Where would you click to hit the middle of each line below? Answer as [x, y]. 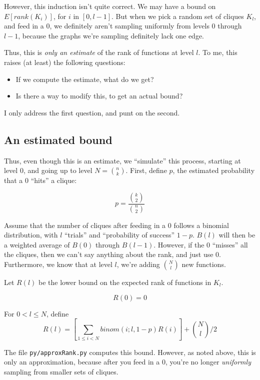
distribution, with [31, 235]
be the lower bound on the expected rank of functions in [125, 282]
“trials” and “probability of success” [120, 235]
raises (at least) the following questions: [65, 62]
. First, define [146, 170]
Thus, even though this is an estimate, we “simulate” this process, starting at [122, 160]
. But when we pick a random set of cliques [178, 16]
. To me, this [218, 52]
